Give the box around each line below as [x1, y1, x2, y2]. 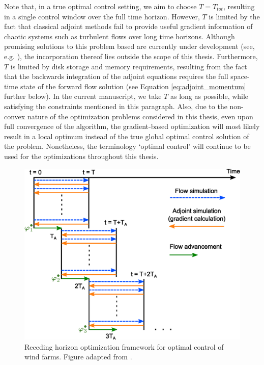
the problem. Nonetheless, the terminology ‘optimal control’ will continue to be [4, 141, 251, 151]
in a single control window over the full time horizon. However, [4, 11, 200, 21]
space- [230, 71, 250, 82]
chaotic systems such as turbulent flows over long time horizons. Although [4, 31, 235, 41]
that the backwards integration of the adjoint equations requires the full [4, 71, 228, 82]
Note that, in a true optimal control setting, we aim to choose [4, 1, 197, 11]
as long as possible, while [170, 91, 249, 101]
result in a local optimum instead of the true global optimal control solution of [4, 131, 249, 141]
